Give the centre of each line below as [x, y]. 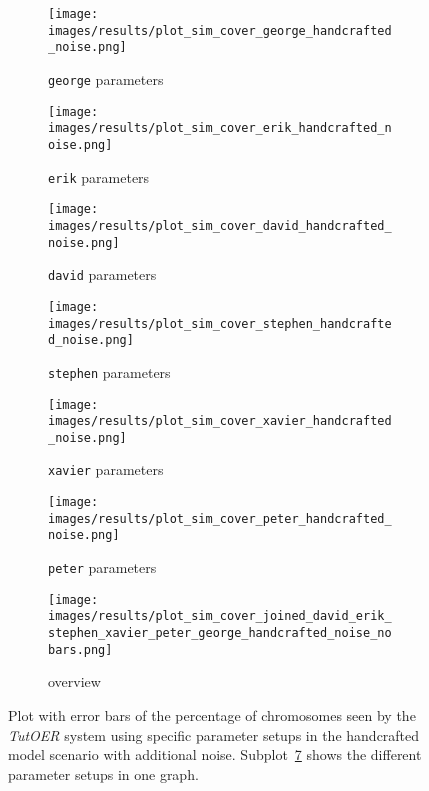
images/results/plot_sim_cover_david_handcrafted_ [220, 225]
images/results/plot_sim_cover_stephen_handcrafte [220, 323]
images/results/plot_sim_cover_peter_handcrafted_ [220, 518]
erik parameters [99, 176]
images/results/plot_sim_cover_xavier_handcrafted [220, 421]
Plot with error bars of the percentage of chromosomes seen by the [212, 714]
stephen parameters [109, 371]
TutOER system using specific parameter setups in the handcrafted [214, 734]
